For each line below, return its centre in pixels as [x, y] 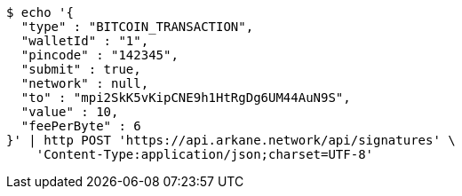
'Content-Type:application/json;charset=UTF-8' [205, 154]
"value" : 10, [70, 112]
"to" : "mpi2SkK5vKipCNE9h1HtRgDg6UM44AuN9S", [186, 98]
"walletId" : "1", [85, 41]
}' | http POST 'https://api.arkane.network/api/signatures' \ [231, 140]
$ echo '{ [40, 12]
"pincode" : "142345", [100, 55]
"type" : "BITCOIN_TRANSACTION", [137, 27]
